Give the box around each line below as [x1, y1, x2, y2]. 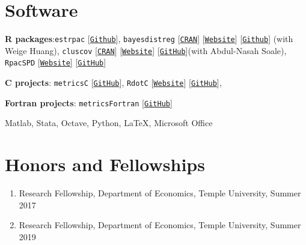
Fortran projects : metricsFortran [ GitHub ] [5, 96, 173, 109]
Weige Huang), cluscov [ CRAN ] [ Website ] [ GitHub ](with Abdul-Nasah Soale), [5, 44, 287, 56]
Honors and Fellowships [5, 152, 205, 177]
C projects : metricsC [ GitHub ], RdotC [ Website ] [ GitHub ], [5, 76, 222, 89]
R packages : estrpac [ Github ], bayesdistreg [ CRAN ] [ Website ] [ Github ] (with [5, 32, 293, 45]
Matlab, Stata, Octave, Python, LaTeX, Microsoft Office [5, 116, 213, 129]
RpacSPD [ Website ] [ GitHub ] [5, 56, 106, 68]
